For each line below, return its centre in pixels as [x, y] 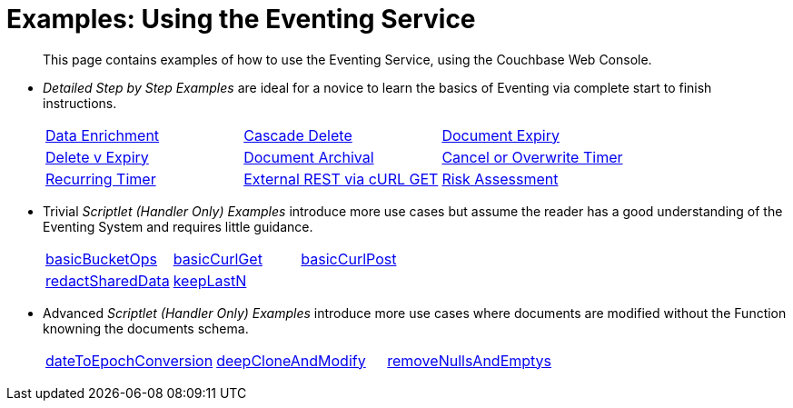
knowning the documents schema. [146, 328]
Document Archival [309, 157]
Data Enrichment [103, 135]
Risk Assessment [500, 179]
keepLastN [210, 280]
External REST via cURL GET [341, 179]
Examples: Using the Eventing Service [241, 19]
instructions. [80, 103]
